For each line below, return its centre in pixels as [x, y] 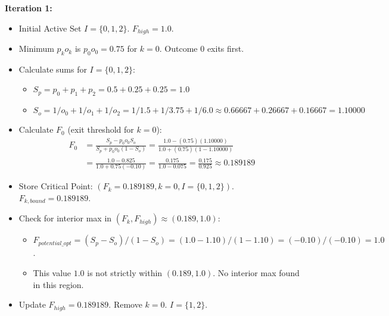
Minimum [36, 49]
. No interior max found [256, 273]
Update [32, 304]
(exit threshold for [101, 129]
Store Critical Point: [56, 186]
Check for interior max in [65, 218]
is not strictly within [125, 273]
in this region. [58, 284]
